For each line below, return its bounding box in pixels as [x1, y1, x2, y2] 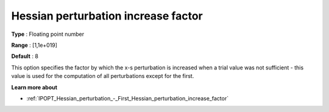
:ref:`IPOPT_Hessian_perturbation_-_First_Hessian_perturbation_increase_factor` [26, 94, 228, 102]
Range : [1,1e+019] [11, 41, 58, 49]
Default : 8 [11, 52, 39, 60]
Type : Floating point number [11, 30, 85, 38]
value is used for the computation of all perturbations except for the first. [11, 72, 194, 80]
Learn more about [11, 83, 58, 91]
